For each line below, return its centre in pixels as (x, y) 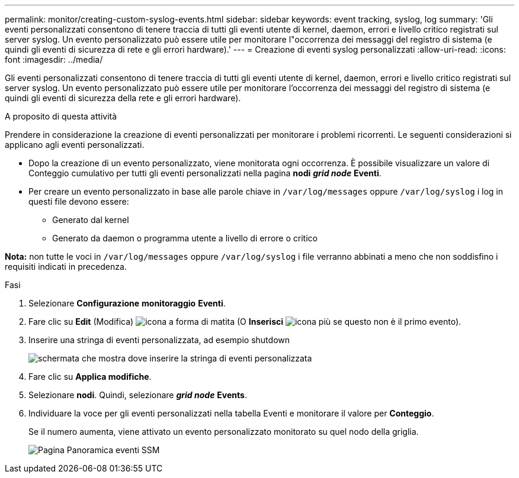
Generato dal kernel (91, 220)
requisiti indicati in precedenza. (66, 267)
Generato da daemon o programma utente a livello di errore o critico (185, 238)
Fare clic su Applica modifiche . (90, 377)
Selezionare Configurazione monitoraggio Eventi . (127, 303)
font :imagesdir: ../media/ (54, 59)
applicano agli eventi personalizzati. (75, 145)
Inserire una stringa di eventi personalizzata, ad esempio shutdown (159, 340)
